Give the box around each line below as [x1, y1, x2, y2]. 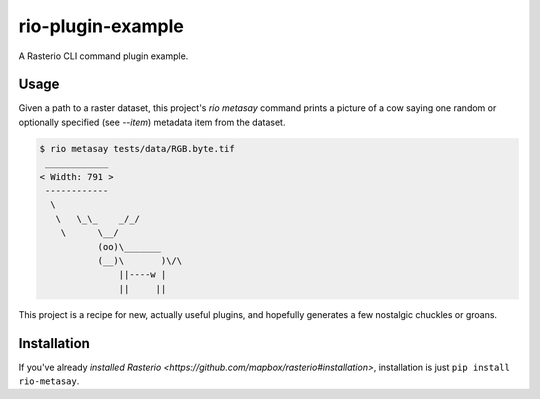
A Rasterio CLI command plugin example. [18, 50, 189, 62]
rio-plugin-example [18, 15, 184, 37]
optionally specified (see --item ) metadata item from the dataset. [18, 116, 286, 128]
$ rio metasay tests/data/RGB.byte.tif [39, 143, 235, 154]
